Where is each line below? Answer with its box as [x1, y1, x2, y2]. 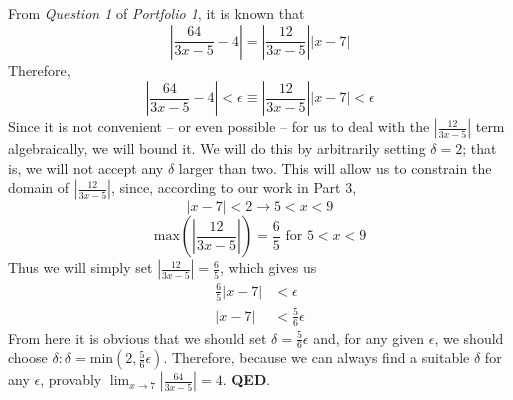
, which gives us [219, 257, 317, 278]
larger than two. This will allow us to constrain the [178, 157, 492, 178]
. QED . [222, 369, 271, 390]
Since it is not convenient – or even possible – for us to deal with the [8, 116, 430, 137]
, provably [40, 369, 102, 390]
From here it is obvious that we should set [8, 327, 267, 348]
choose [8, 347, 48, 368]
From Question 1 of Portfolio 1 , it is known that [8, 3, 305, 23]
